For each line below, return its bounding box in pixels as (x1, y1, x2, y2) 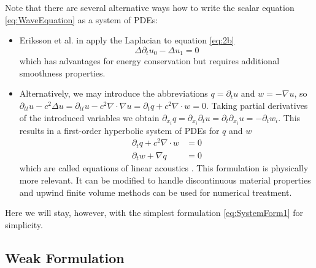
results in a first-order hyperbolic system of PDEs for (19, 124, 220, 136)
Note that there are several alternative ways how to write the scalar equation (5, 1, 295, 13)
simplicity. (5, 218, 43, 231)
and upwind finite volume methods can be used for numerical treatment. (19, 185, 292, 198)
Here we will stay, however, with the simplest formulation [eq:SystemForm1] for (5, 206, 304, 219)
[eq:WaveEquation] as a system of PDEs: (5, 13, 158, 26)
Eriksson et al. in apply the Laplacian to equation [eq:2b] (19, 34, 234, 47)
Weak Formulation (5, 248, 125, 267)
